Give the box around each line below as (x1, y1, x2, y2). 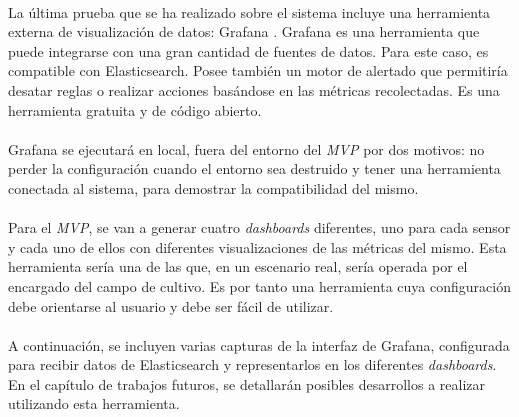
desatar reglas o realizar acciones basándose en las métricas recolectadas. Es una (8, 79, 500, 100)
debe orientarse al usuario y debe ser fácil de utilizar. (8, 295, 334, 316)
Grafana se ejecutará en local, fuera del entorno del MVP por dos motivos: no (8, 138, 485, 159)
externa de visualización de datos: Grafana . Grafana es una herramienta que (8, 21, 480, 42)
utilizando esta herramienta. (8, 393, 180, 414)
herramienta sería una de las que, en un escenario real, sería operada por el (8, 256, 468, 277)
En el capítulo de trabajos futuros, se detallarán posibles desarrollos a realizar (8, 373, 486, 394)
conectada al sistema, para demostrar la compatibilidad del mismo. (8, 177, 419, 198)
